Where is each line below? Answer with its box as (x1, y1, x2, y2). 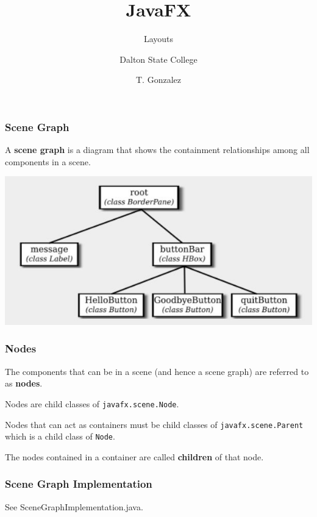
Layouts (143, 32, 174, 45)
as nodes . (5, 377, 43, 390)
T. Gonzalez (136, 73, 181, 86)
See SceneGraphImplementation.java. (5, 500, 143, 513)
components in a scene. (5, 155, 91, 168)
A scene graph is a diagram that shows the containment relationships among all (5, 143, 310, 156)
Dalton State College (119, 52, 198, 65)
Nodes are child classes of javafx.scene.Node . (5, 397, 179, 410)
